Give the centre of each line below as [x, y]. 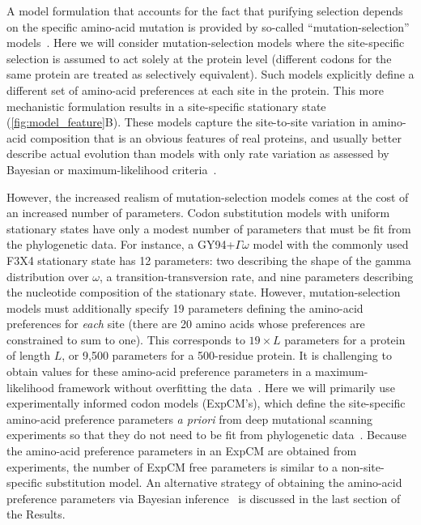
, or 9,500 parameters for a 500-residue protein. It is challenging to [227, 355]
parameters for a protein [345, 339]
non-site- [363, 466]
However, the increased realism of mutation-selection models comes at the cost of [208, 196]
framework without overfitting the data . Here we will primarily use [226, 387]
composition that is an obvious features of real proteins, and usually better [216, 137]
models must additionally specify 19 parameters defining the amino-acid [185, 307]
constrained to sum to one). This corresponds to [126, 339]
